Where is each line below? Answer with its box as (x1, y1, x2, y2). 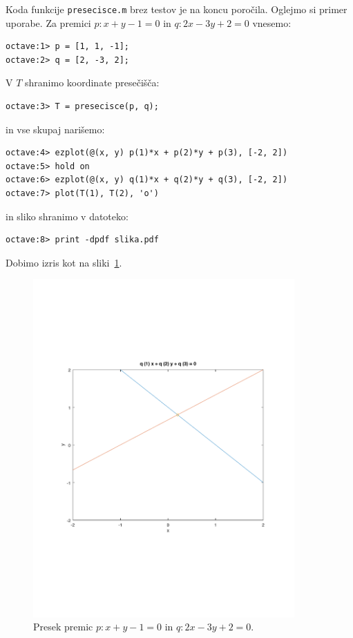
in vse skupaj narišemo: (6, 122, 105, 136)
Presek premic (33, 619, 93, 634)
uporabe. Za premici (6, 15, 91, 30)
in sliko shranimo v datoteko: (6, 209, 128, 223)
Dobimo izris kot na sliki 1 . (6, 255, 122, 269)
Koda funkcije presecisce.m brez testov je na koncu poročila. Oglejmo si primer (6, 2, 347, 16)
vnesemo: (252, 15, 292, 30)
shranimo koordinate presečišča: (25, 75, 160, 90)
